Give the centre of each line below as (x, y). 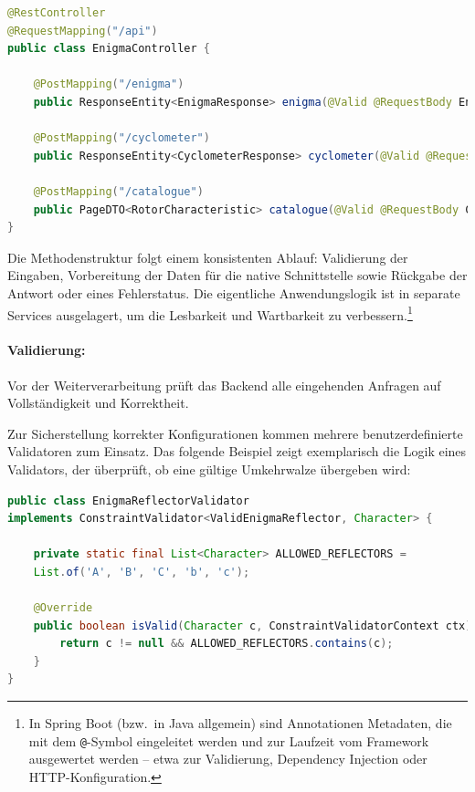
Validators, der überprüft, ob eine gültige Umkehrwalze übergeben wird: (209, 469)
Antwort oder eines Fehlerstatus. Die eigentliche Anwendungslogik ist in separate (234, 292)
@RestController (57, 13)
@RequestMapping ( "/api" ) (83, 31)
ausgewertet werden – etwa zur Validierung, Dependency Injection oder (228, 759)
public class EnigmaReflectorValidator (128, 500)
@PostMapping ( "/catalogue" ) (118, 191)
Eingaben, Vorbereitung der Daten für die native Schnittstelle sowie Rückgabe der (237, 275)
